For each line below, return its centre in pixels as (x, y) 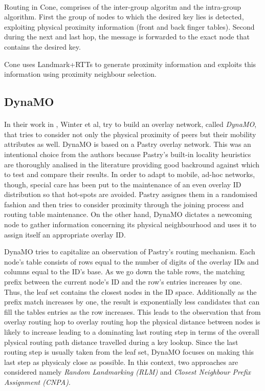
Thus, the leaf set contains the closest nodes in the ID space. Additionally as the (130, 291)
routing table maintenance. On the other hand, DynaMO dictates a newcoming (128, 214)
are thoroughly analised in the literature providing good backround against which (132, 164)
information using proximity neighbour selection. (80, 74)
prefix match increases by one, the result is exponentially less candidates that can (132, 302)
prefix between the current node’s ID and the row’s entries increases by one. (123, 282)
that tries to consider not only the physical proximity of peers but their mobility (130, 134)
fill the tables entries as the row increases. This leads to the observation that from (132, 311)
